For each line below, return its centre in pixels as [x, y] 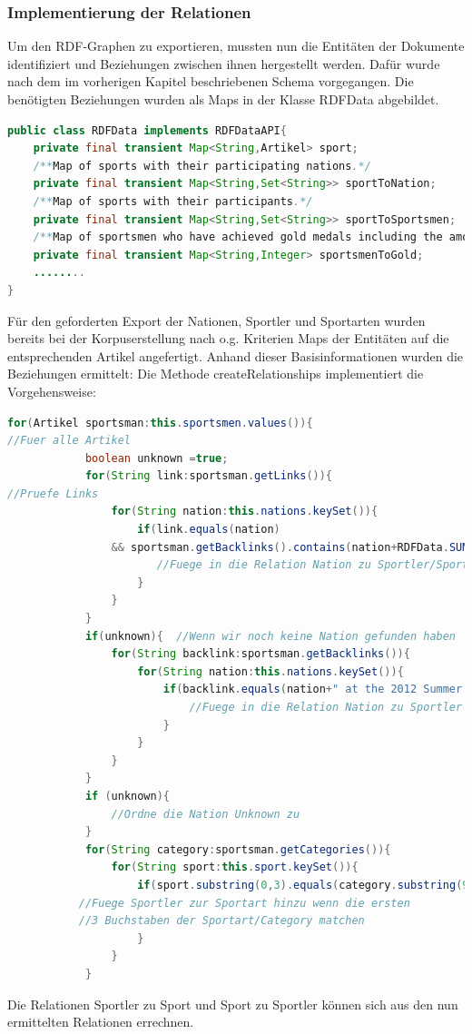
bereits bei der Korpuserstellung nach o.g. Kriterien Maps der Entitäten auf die [228, 338]
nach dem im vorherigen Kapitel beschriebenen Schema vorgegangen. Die [211, 81]
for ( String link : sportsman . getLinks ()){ [209, 476]
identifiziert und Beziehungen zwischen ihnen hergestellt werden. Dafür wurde [224, 63]
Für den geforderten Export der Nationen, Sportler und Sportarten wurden [216, 320]
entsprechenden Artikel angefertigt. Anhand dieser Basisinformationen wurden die [236, 355]
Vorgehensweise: [52, 391]
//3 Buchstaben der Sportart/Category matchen [221, 921]
